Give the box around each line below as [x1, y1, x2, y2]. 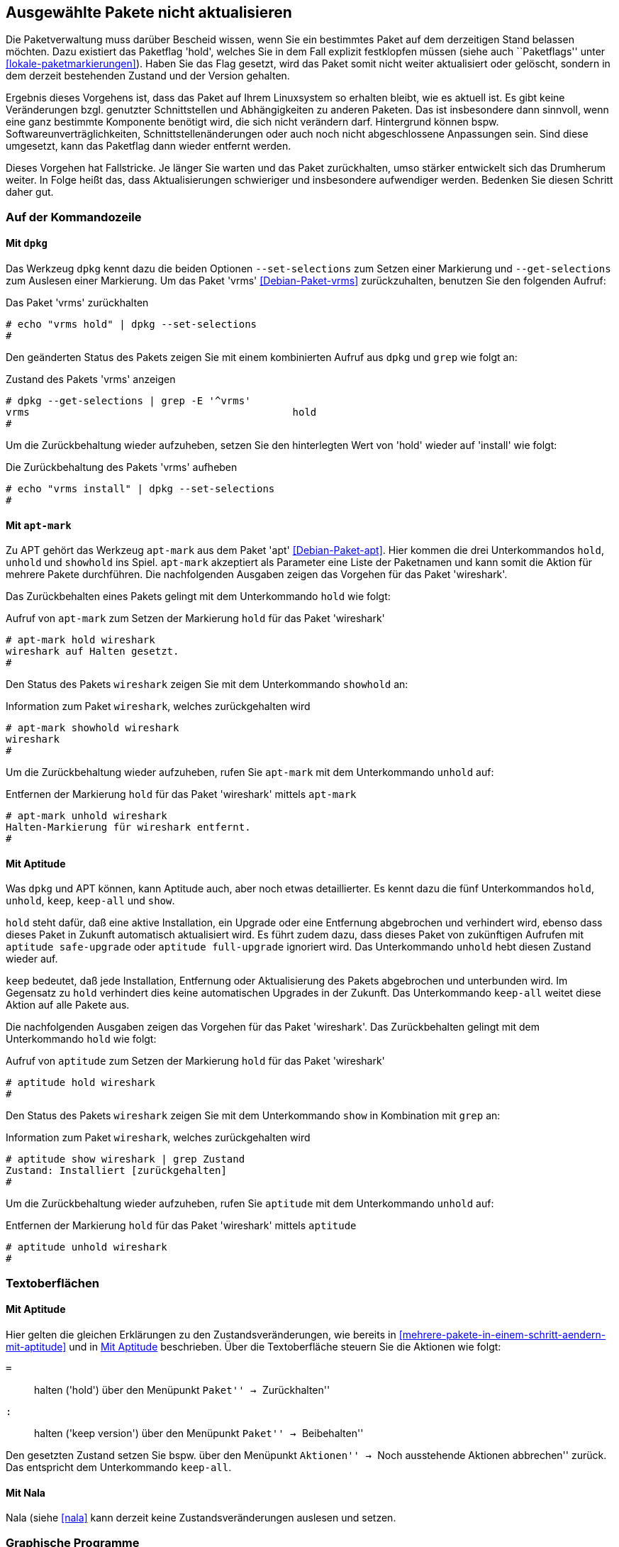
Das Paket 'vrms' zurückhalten [6, 296, 149, 309]
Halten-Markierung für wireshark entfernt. [6, 821, 251, 833]
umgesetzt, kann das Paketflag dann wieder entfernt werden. [6, 140, 291, 153]
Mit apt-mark [6, 519, 72, 531]
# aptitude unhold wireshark [6, 1241, 167, 1253]
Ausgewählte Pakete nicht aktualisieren [6, 4, 292, 21]
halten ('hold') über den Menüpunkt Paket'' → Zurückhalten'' [34, 1384, 330, 1397]
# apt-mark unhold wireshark [6, 810, 167, 822]
